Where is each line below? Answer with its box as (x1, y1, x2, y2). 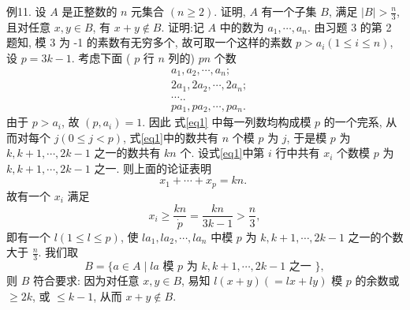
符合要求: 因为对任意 (32, 272, 140, 288)
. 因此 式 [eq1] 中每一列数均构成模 (142, 114, 311, 130)
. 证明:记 (161, 18, 204, 35)
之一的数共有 (94, 144, 161, 161)
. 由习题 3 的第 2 (307, 18, 392, 35)
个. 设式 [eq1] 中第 (180, 144, 265, 161)
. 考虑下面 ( (71, 50, 131, 66)
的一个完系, (323, 114, 382, 130)
